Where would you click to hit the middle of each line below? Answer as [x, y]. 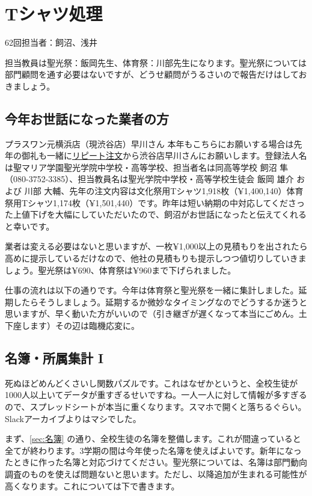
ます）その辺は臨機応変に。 [84, 326]
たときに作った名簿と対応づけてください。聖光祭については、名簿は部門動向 [156, 462]
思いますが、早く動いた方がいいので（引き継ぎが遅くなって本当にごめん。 [152, 314]
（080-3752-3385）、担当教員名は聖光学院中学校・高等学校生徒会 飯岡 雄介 [149, 179]
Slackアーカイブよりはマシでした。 [73, 418]
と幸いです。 [30, 226]
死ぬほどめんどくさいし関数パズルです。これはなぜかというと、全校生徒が [151, 383]
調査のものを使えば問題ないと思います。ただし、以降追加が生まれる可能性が [156, 473]
